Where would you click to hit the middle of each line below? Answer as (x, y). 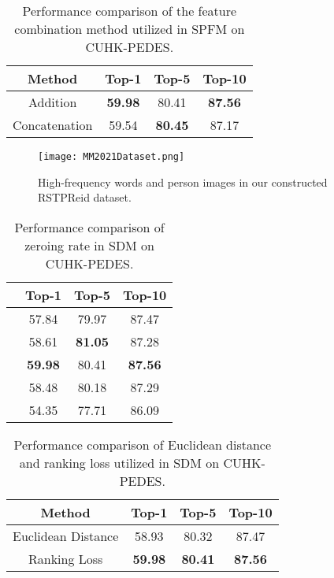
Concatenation (53, 125)
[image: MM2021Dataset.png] (111, 157)
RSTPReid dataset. (85, 197)
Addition (52, 102)
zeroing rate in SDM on (90, 245)
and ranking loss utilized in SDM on (119, 462)
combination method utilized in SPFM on (130, 29)
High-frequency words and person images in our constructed (183, 182)
